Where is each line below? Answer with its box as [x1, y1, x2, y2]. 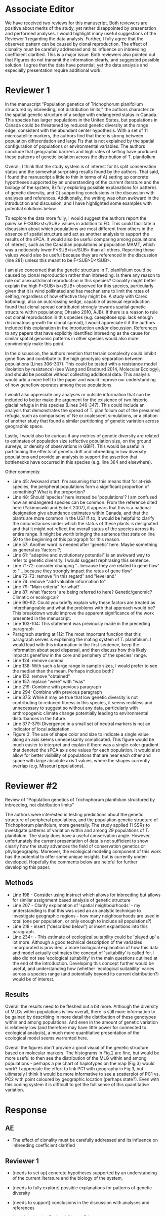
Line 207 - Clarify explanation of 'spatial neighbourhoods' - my [12, 902, 141, 908]
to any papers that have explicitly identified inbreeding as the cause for [5, 330, 150, 336]
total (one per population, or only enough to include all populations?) [12, 918, 152, 924]
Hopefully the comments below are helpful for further [29, 859, 138, 865]
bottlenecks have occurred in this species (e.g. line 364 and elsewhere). [5, 459, 152, 465]
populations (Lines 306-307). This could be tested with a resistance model [5, 361, 157, 366]
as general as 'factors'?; [12, 547, 62, 552]
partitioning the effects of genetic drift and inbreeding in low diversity [5, 448, 147, 454]
